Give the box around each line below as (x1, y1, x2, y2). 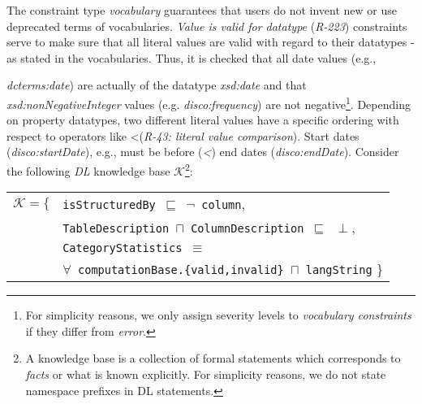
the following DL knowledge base (6, 162, 170, 179)
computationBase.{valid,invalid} (78, 263, 284, 277)
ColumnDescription (191, 222, 304, 236)
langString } (305, 259, 383, 279)
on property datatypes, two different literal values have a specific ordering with (6, 111, 399, 128)
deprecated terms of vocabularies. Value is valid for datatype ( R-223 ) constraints (6, 17, 407, 34)
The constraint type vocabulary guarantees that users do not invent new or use (6, 2, 397, 18)
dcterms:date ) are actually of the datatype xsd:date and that (6, 76, 307, 93)
